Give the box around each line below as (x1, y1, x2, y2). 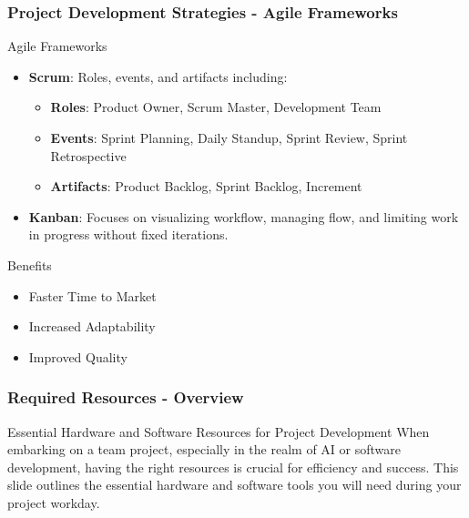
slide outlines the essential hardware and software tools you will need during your (7, 475, 462, 494)
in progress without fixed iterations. (28, 225, 229, 244)
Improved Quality (28, 347, 127, 366)
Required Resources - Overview (7, 386, 244, 409)
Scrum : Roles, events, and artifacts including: (28, 66, 288, 86)
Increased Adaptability (28, 317, 156, 336)
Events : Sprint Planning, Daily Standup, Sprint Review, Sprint (50, 128, 408, 147)
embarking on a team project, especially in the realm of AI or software (7, 440, 401, 459)
